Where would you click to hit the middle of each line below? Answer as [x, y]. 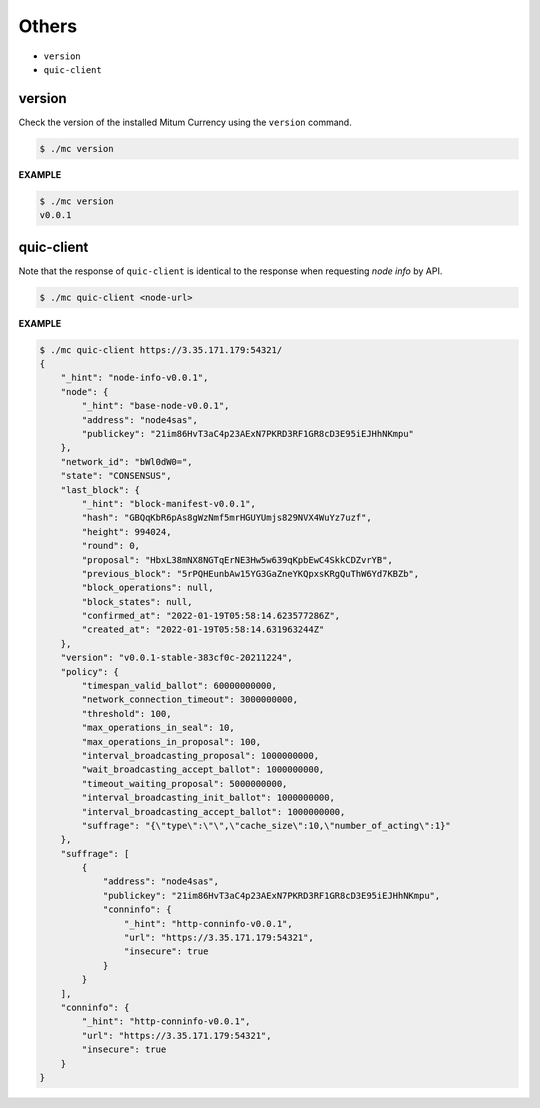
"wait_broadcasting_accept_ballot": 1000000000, [203, 769]
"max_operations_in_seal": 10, [158, 728]
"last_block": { [100, 489]
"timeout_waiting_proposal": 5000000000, [184, 783]
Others [48, 26]
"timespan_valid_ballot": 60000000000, [179, 686]
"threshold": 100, [126, 713]
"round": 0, [110, 546]
